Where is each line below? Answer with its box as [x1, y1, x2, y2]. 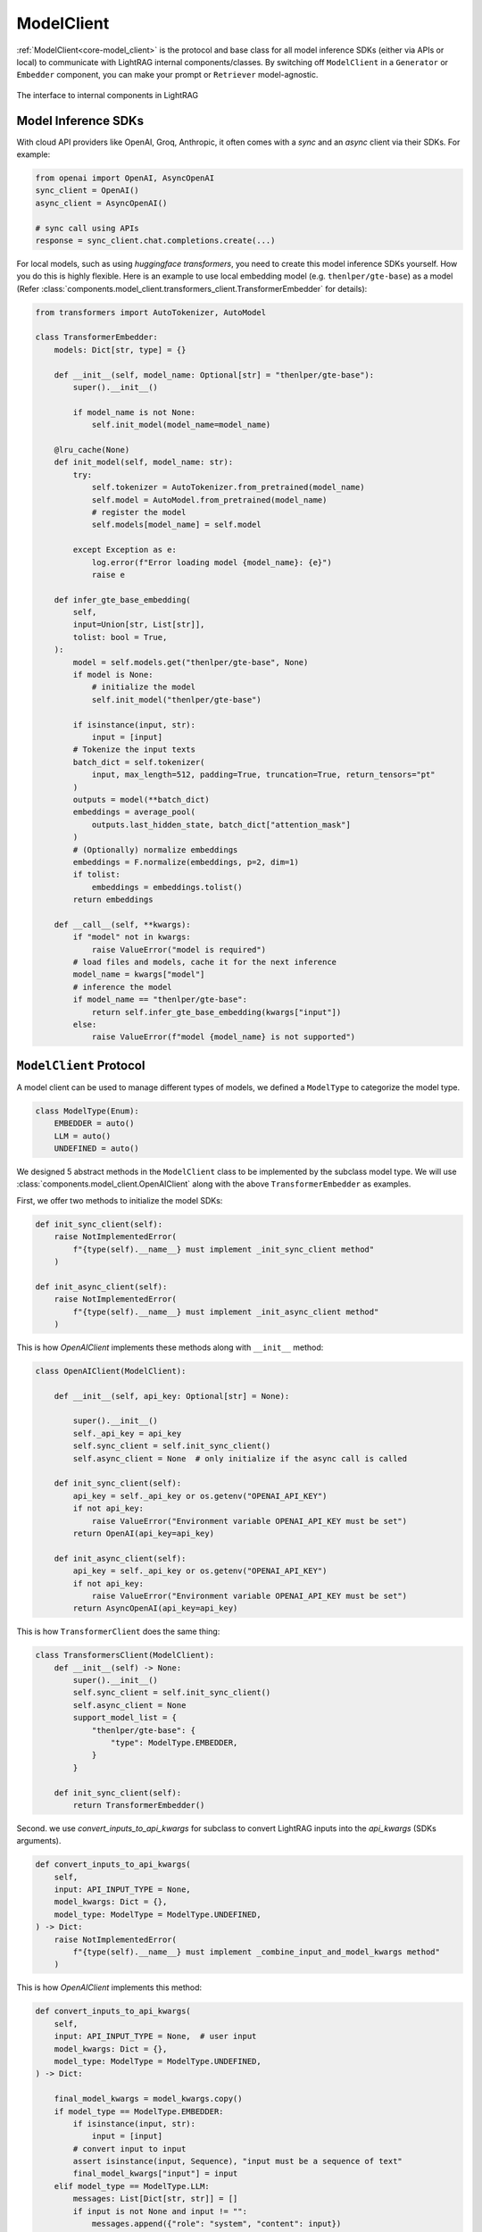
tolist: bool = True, [72, 632, 168, 642]
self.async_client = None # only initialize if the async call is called [72, 1453, 408, 1463]
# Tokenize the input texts [72, 745, 196, 754]
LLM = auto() [54, 1130, 112, 1141]
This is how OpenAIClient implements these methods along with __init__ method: [16, 1342, 324, 1353]
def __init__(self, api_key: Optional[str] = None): [54, 1391, 290, 1401]
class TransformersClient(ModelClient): [35, 1650, 214, 1661]
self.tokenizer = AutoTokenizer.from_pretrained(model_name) [91, 482, 365, 493]
